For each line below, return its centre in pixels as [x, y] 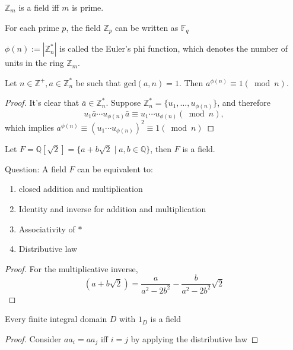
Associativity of [47, 228]
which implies [29, 127]
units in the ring [34, 63]
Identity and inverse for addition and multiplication [112, 208]
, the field [83, 27]
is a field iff [39, 7]
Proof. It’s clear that [42, 103]
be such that [98, 82]
